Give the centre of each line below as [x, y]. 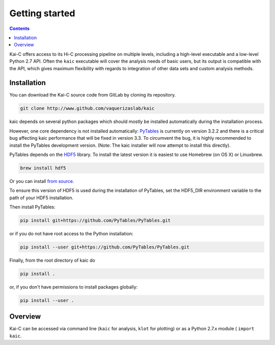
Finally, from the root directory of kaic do [52, 260]
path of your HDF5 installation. [42, 198]
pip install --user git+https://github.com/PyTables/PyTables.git [105, 247]
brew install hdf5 [43, 168]
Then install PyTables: [32, 207]
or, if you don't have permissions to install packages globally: [74, 287]
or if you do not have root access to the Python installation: [71, 234]
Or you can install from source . [42, 181]
